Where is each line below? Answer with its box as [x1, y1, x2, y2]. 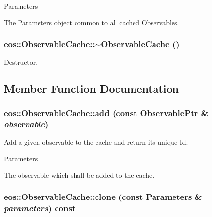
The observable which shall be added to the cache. [4, 170, 154, 180]
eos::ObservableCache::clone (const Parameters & [4, 190, 202, 202]
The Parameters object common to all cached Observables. [4, 17, 179, 27]
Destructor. [4, 57, 38, 67]
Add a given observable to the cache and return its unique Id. [4, 137, 188, 147]
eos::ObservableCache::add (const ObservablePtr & [4, 106, 209, 118]
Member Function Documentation [4, 81, 179, 96]
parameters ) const [4, 201, 76, 214]
